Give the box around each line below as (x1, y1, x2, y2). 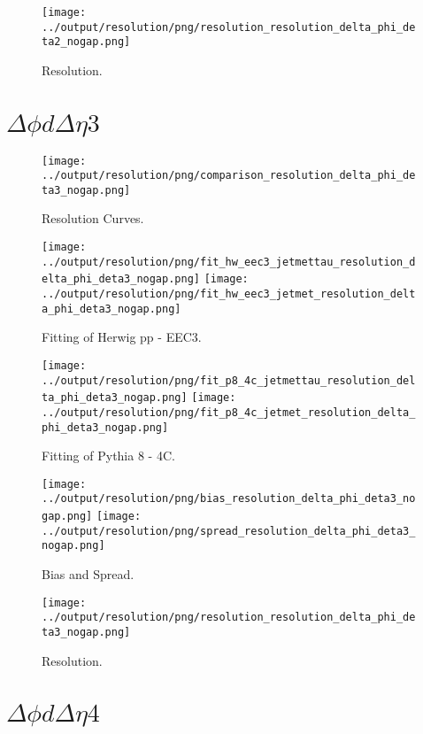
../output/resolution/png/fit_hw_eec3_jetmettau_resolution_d (42, 255, 416, 268)
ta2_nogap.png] (42, 35, 131, 49)
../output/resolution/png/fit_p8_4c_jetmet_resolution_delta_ (42, 406, 416, 419)
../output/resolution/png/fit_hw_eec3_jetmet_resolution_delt (42, 288, 416, 301)
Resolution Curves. (42, 209, 144, 228)
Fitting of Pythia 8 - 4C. (42, 446, 175, 465)
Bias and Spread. (42, 565, 135, 583)
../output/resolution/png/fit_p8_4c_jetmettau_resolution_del (42, 374, 416, 387)
